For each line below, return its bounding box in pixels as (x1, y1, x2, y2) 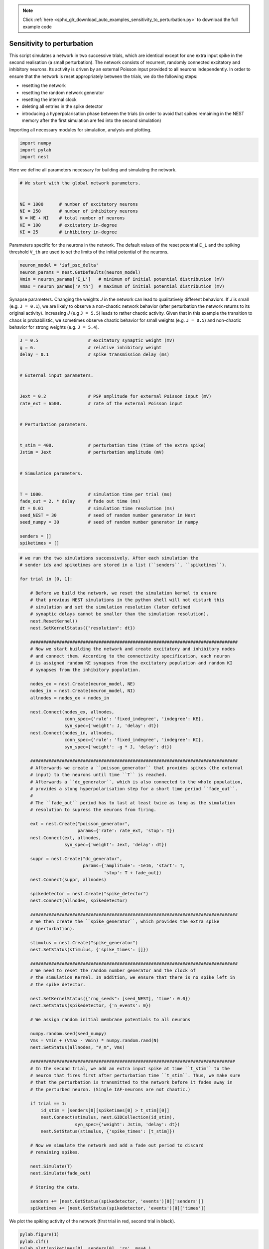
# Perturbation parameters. (19, 421, 88, 427)
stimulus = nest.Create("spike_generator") (30, 940, 138, 945)
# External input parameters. (19, 373, 94, 378)
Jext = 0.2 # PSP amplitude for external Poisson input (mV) (19, 394, 212, 399)
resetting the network (21, 82, 66, 88)
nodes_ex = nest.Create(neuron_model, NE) (30, 681, 135, 687)
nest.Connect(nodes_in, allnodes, (30, 730, 115, 735)
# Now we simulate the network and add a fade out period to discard (30, 1142, 204, 1148)
